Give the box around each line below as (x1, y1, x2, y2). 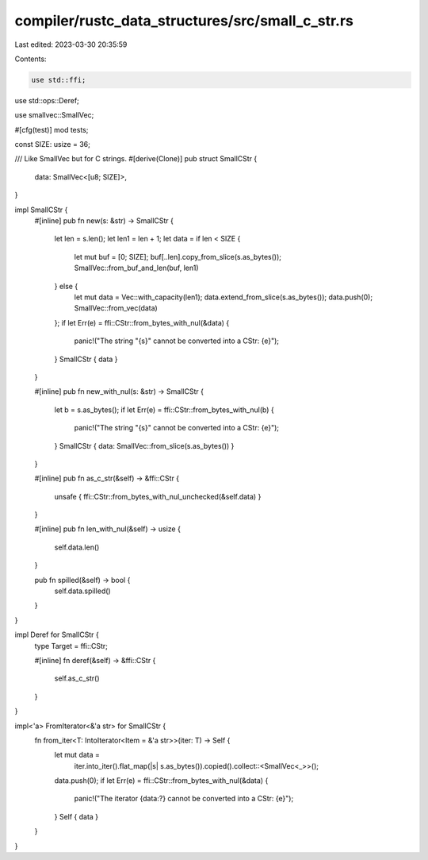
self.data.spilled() (54, 586, 111, 596)
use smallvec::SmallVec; (14, 110, 94, 120)
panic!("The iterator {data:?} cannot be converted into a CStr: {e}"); (74, 794, 294, 804)
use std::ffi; (31, 75, 86, 84)
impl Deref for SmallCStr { (14, 630, 99, 639)
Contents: (14, 54, 47, 64)
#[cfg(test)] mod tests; (14, 125, 89, 134)
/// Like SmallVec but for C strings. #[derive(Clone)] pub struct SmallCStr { (14, 154, 258, 164)
